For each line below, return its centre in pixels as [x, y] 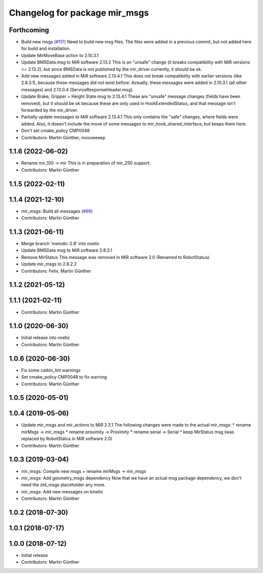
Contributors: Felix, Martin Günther [56, 271]
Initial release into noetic [46, 338]
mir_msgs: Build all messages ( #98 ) [57, 211]
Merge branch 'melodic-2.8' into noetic [60, 244]
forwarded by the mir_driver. [50, 110]
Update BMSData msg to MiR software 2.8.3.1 [66, 250]
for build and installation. [46, 48]
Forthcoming [29, 30]
